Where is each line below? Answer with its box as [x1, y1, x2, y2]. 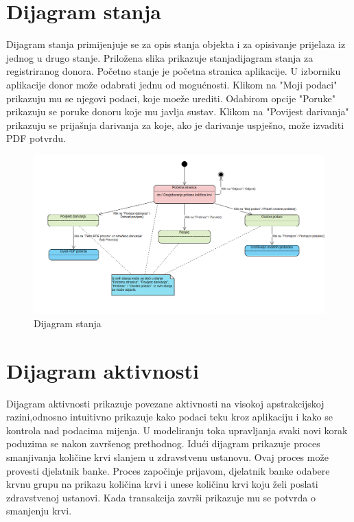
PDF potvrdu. [6, 131, 66, 145]
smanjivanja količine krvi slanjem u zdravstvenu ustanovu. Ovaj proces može [6, 450, 329, 464]
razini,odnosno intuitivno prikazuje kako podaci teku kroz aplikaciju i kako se [6, 410, 333, 424]
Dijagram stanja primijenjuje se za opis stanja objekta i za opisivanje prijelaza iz [6, 37, 346, 51]
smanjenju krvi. [6, 503, 72, 518]
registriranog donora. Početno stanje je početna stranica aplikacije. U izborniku [6, 64, 341, 78]
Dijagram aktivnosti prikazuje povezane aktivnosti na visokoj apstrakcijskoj [6, 396, 324, 410]
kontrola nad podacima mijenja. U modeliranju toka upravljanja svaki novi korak [6, 423, 348, 437]
